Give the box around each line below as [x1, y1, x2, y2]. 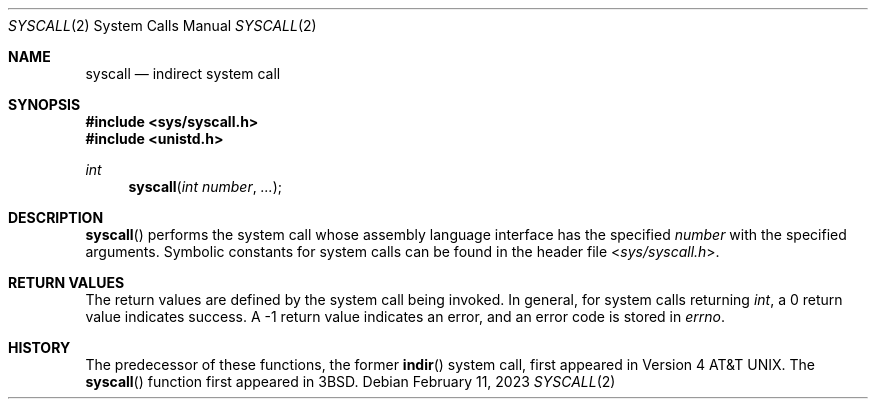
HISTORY [8, 339, 71, 356]
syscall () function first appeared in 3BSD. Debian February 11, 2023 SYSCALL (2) [85, 373, 616, 390]
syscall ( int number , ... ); [128, 178, 283, 195]
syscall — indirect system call [85, 65, 281, 82]
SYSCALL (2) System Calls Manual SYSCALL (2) [8, 17, 317, 34]
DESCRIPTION [8, 209, 104, 226]
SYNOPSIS [8, 96, 81, 113]
